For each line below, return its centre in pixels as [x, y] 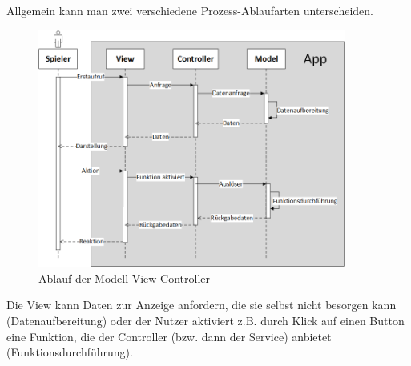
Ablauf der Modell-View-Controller [125, 278]
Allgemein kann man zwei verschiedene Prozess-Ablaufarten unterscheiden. [190, 10]
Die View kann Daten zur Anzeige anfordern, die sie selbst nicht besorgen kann [201, 305]
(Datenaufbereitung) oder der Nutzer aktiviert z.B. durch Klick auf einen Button [205, 321]
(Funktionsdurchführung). [70, 352]
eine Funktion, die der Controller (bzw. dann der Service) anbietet [169, 336]
